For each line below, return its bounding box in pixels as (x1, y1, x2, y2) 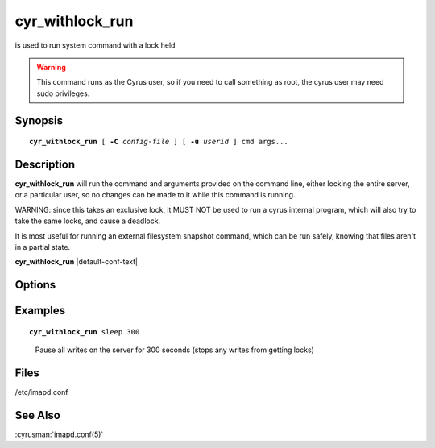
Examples (14, 304, 66, 317)
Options (14, 278, 56, 292)
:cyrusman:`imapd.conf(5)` (14, 429, 104, 439)
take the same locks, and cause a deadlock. (14, 216, 161, 226)
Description (14, 157, 76, 171)
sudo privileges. (36, 89, 90, 98)
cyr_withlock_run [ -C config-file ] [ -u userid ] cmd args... (29, 137, 289, 147)
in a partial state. (14, 242, 71, 251)
